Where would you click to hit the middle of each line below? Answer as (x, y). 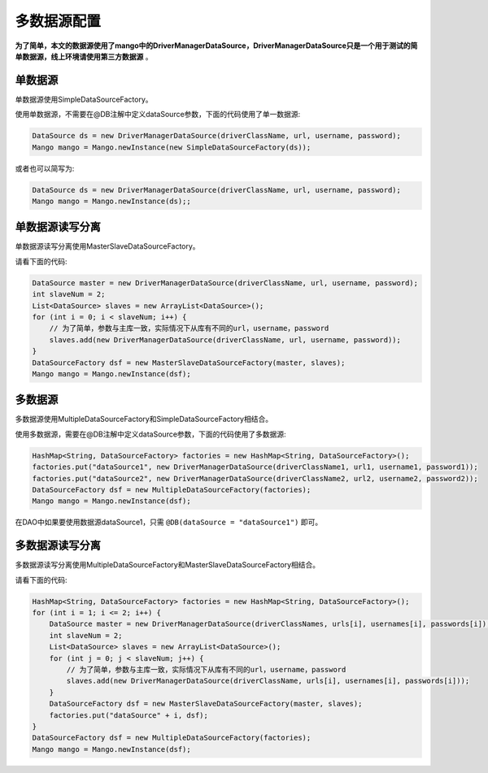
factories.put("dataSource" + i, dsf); (129, 715)
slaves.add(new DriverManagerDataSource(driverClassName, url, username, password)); (225, 340)
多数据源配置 (58, 21)
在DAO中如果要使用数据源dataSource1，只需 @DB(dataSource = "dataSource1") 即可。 (169, 522)
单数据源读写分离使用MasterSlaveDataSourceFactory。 (107, 246)
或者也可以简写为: (45, 168)
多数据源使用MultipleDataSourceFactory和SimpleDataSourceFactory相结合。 (144, 419)
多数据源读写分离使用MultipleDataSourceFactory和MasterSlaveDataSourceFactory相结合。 (168, 565)
